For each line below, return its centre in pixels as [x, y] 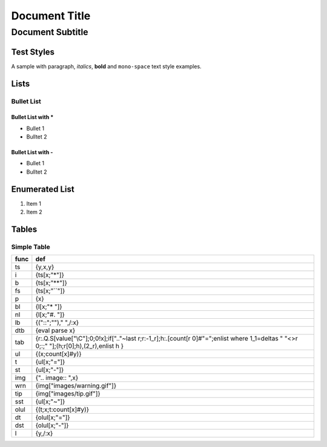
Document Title [51, 16]
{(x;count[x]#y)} [58, 354]
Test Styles [33, 52]
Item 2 [34, 212]
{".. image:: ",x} [57, 378]
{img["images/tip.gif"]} [68, 394]
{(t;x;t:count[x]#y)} [62, 409]
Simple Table [31, 247]
